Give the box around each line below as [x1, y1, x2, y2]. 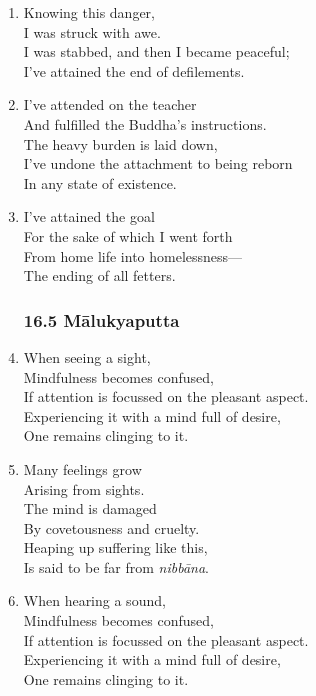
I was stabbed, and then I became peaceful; [23, 41, 290, 62]
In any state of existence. [23, 172, 177, 193]
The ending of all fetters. [23, 265, 176, 286]
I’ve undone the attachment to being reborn [23, 153, 293, 174]
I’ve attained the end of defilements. [23, 60, 245, 81]
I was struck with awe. [23, 21, 161, 42]
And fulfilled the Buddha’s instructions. [23, 113, 267, 134]
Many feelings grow [23, 458, 142, 479]
